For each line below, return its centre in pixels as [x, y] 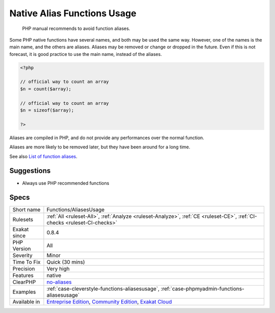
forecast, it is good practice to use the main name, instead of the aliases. [86, 54]
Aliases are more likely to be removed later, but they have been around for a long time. [100, 147]
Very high [58, 269]
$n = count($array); [46, 89]
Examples [24, 292]
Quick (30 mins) [66, 262]
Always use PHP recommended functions [66, 183]
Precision [24, 269]
